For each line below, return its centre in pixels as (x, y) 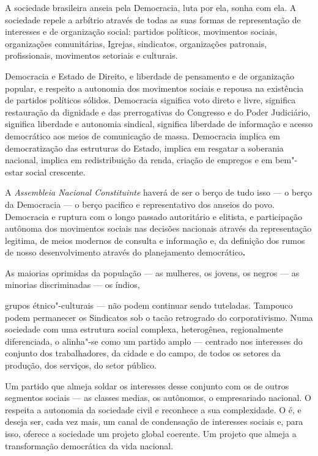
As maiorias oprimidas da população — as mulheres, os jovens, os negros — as (152, 272)
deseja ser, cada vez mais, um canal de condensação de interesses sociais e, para (154, 421)
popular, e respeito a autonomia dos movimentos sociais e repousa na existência (154, 88)
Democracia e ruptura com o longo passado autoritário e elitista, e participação (153, 216)
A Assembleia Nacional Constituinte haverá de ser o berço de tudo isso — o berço (159, 192)
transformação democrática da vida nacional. (89, 445)
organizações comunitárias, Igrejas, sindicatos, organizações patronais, (136, 43)
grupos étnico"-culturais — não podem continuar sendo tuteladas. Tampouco (149, 305)
